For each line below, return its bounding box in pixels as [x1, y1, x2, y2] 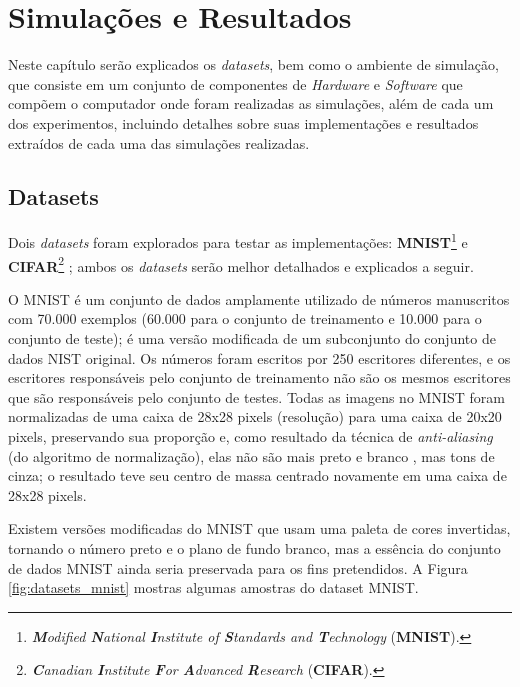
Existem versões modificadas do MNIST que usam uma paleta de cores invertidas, [8, 518, 511, 539]
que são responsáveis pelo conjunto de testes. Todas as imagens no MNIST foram [8, 386, 505, 407]
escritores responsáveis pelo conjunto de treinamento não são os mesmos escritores [8, 367, 511, 388]
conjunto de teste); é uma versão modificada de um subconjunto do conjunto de [8, 327, 496, 348]
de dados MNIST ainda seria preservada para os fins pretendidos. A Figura [8, 557, 468, 578]
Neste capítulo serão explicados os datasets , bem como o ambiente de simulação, [8, 54, 499, 75]
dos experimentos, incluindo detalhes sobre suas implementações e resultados [8, 112, 479, 133]
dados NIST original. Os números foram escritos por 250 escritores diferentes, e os [8, 347, 511, 368]
